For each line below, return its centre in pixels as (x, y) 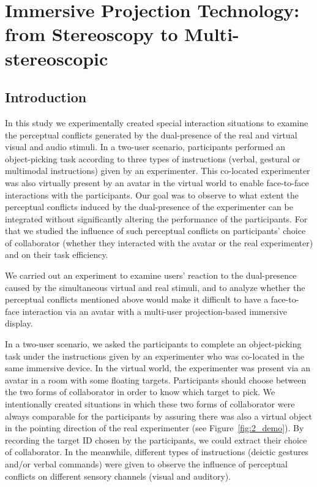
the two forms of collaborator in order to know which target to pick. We (140, 392)
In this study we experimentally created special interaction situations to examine (157, 122)
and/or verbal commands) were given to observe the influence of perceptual (146, 463)
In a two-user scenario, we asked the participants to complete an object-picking (153, 344)
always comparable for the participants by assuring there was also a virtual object (158, 416)
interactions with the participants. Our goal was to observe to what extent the (152, 194)
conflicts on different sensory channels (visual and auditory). (118, 476)
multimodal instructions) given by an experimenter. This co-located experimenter (158, 171)
